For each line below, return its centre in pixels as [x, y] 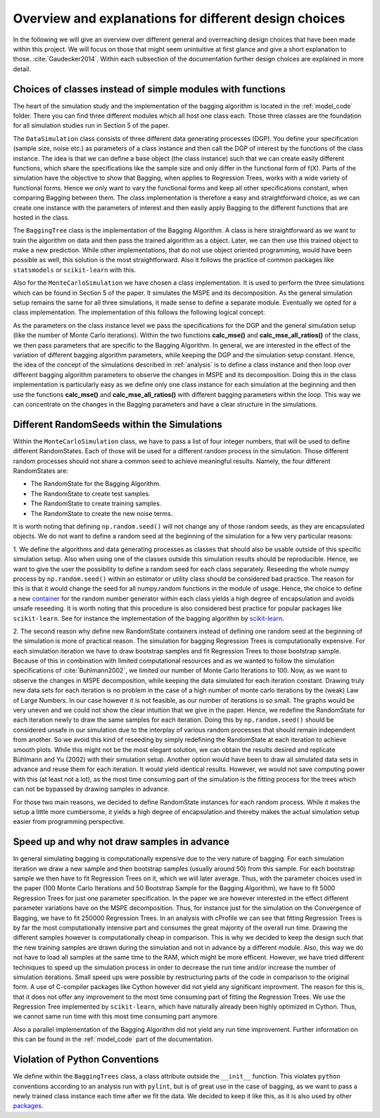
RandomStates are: [40, 471]
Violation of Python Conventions [86, 1060]
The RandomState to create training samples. [96, 503]
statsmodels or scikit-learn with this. [75, 270]
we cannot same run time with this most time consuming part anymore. [116, 1016]
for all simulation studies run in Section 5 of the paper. [91, 125]
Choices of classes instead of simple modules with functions [149, 89]
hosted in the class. [41, 217]
